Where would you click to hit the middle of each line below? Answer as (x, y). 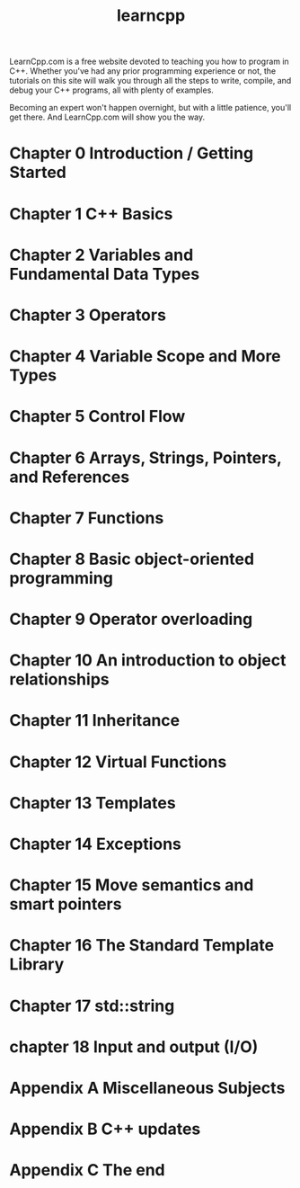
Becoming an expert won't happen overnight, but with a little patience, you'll (150, 108)
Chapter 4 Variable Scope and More (145, 357)
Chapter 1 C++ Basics (91, 214)
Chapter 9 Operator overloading (131, 619)
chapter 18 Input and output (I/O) (134, 1046)
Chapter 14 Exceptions (96, 844)
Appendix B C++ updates (105, 1129)
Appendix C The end (87, 1170)
